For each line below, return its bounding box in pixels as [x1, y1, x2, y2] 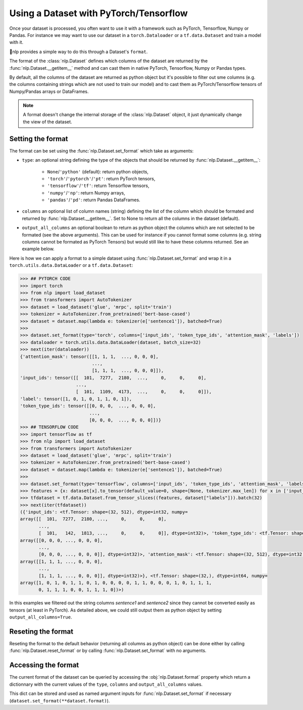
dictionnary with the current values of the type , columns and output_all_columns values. [9, 681, 203, 687]
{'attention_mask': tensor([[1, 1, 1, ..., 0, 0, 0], [20, 354, 159, 359]
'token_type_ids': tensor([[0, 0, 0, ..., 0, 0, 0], [20, 403, 156, 409]
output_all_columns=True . [9, 614, 72, 620]
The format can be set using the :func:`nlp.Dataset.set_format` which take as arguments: [9, 148, 194, 154]
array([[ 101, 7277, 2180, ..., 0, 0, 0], [20, 516, 167, 522]
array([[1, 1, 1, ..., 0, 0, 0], [20, 558, 103, 564]
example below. [22, 246, 55, 252]
